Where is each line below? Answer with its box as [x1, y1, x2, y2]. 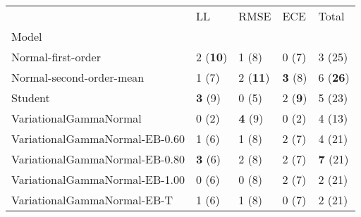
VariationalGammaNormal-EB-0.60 [11, 130, 185, 147]
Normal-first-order [11, 49, 101, 65]
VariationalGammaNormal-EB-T [11, 192, 173, 208]
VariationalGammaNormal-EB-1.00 [11, 171, 185, 187]
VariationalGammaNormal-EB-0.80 [11, 151, 185, 167]
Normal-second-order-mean [11, 69, 145, 85]
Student [11, 89, 50, 106]
